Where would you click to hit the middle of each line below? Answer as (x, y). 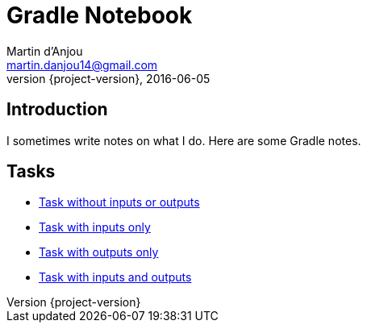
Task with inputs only (95, 227)
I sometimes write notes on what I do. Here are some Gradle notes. (184, 140)
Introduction (57, 110)
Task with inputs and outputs (115, 277)
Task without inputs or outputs (119, 202)
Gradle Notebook (100, 15)
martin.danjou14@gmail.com (82, 65)
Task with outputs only (99, 252)
